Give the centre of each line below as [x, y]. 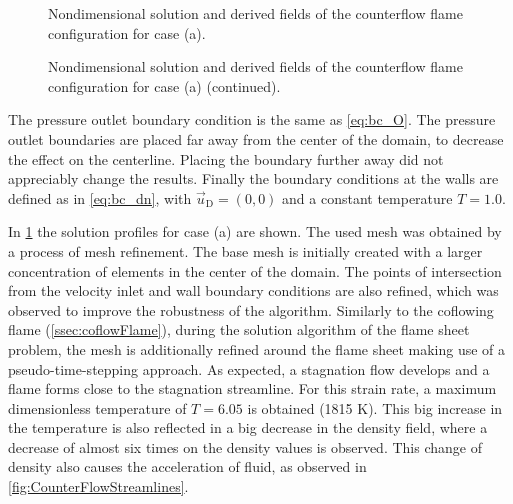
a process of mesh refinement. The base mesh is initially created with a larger [245, 250]
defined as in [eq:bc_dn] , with [100, 197]
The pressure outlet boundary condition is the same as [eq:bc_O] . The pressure [252, 119]
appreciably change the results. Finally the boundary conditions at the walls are [253, 178]
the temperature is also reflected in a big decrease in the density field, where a [248, 427]
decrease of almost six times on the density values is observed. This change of [245, 446]
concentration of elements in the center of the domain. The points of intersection [255, 270]
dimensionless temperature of [97, 407]
